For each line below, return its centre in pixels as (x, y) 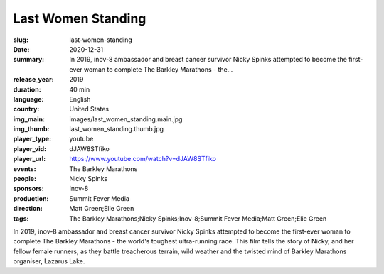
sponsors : (28, 189)
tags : (21, 218)
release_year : (34, 80)
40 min (80, 89)
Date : (21, 49)
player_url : (30, 159)
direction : (28, 209)
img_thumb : (31, 129)
